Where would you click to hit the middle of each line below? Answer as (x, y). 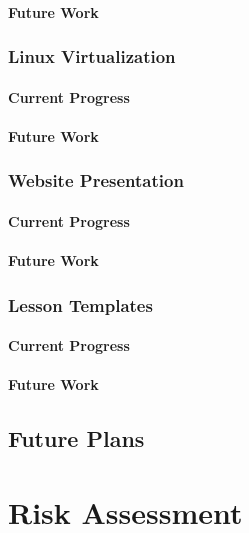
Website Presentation (96, 180)
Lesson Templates (80, 304)
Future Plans (76, 438)
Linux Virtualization (92, 56)
